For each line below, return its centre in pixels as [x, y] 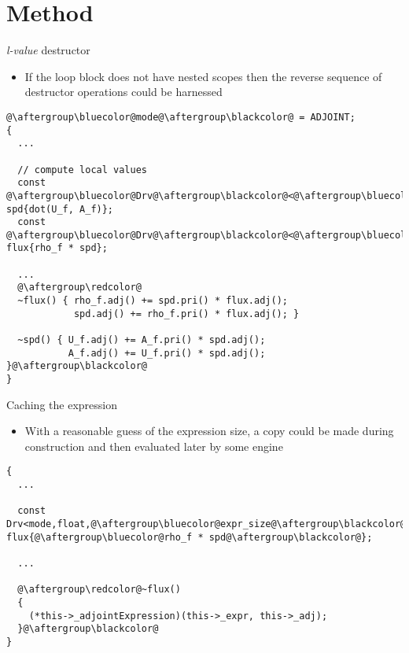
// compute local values [82, 170]
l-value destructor [48, 50]
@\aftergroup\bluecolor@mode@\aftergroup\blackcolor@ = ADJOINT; [181, 117]
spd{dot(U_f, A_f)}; [60, 209]
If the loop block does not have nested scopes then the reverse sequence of [203, 76]
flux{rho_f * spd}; [57, 248]
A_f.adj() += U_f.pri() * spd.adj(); [167, 353]
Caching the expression [62, 404]
